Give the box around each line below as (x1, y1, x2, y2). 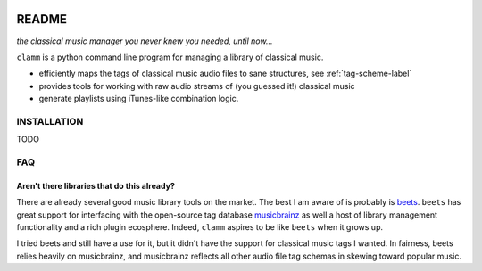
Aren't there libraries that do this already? (16, 180, 176, 191)
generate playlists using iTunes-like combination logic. (38, 94, 239, 104)
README (16, 12, 67, 27)
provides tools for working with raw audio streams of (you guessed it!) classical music (38, 80, 356, 91)
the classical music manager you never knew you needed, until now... (16, 36, 273, 46)
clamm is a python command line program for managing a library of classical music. (16, 52, 324, 62)
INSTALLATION (16, 115, 84, 127)
